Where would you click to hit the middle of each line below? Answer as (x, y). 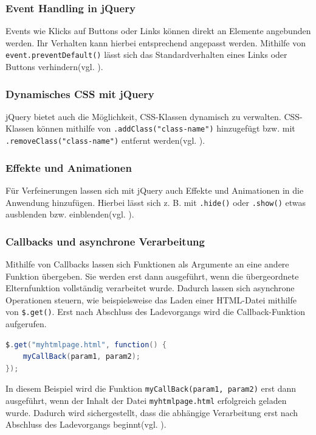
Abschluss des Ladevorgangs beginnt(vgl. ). (86, 424)
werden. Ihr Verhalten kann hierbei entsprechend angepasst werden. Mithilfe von (156, 42)
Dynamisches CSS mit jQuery (80, 94)
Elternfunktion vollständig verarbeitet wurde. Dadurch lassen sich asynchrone (150, 288)
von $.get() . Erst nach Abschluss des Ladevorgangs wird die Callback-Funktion (156, 312)
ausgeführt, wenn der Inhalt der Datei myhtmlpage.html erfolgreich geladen (146, 401)
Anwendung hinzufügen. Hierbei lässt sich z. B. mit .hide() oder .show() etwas (156, 202)
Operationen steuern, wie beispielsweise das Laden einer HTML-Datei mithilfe (151, 299)
